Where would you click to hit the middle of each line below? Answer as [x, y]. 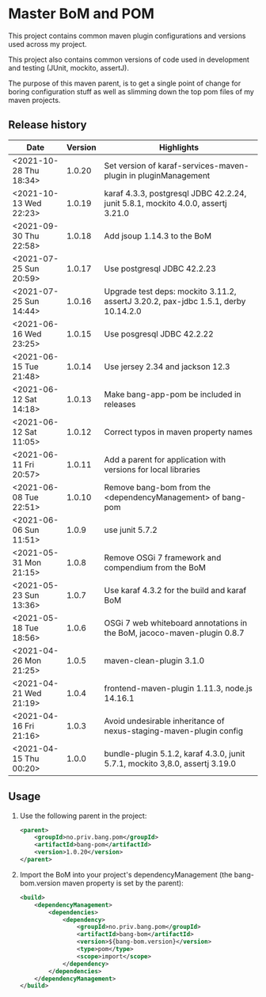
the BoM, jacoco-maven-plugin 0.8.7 [174, 633]
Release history [47, 125]
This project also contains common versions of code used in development [129, 59]
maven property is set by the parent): [123, 883]
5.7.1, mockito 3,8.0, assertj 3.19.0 [170, 763]
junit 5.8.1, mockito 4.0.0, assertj [165, 203]
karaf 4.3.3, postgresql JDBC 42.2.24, [175, 193]
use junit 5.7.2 [131, 530]
